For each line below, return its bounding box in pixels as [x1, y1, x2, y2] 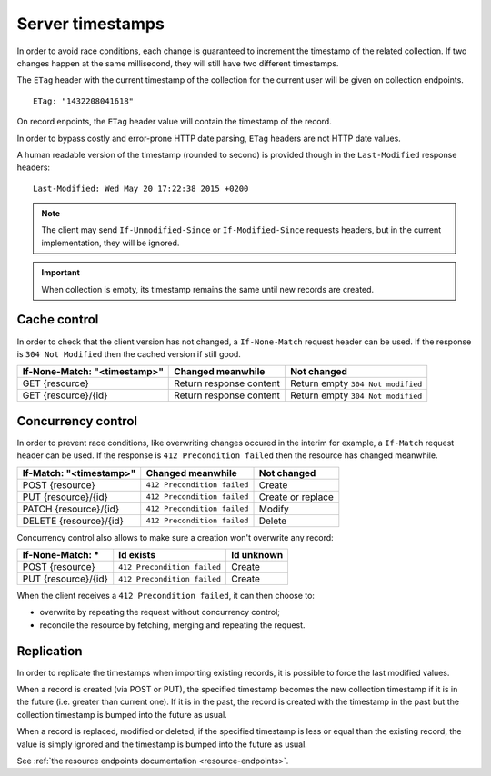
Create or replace [258, 491, 334, 503]
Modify [258, 502, 290, 515]
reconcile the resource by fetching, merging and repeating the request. [39, 619, 306, 631]
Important [41, 267, 81, 278]
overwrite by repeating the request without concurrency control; [39, 607, 281, 618]
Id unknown [231, 549, 284, 561]
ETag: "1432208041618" [33, 95, 135, 106]
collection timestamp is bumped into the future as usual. [16, 709, 227, 720]
